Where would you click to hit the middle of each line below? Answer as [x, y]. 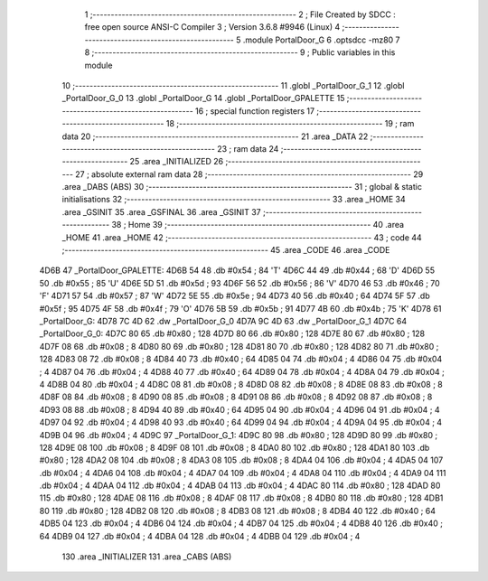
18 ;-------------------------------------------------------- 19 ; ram [290, 124]
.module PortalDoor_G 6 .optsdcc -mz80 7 [322, 40]
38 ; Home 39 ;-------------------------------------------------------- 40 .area [258, 225]
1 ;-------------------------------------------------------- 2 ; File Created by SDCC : [240, 14]
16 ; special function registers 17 [255, 111]
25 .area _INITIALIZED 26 [177, 162]
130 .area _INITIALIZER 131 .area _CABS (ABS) [147, 557]
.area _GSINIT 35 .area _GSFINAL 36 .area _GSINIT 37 [161, 211]
